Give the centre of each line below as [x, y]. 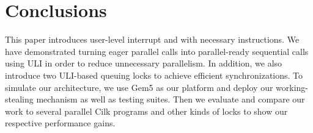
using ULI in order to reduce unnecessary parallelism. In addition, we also [144, 63]
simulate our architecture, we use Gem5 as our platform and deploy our [139, 87]
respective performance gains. [60, 123]
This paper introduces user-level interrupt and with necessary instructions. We [152, 39]
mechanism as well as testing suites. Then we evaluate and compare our [171, 99]
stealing [19, 99]
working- [292, 87]
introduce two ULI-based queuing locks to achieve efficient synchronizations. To [154, 75]
